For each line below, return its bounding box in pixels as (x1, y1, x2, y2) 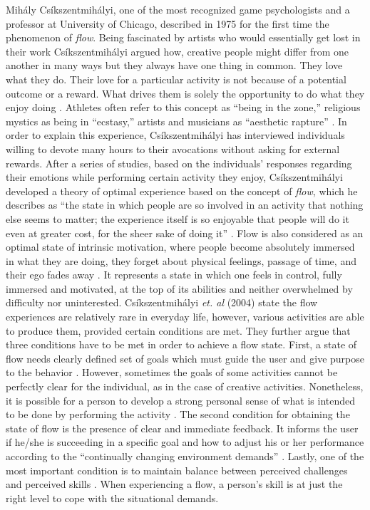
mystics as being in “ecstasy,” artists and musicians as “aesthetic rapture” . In (6, 113, 347, 128)
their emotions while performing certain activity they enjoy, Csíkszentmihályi (6, 170, 343, 184)
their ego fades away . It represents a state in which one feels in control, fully (6, 267, 342, 282)
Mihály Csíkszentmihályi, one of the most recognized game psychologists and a (6, 2, 350, 16)
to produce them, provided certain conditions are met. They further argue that (6, 323, 351, 338)
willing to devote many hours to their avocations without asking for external (6, 141, 340, 156)
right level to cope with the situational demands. (6, 490, 219, 505)
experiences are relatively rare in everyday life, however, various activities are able (6, 309, 364, 324)
